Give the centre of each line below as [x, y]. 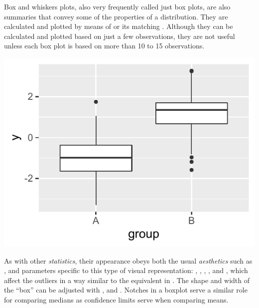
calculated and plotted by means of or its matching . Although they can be [119, 26]
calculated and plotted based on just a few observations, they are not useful [120, 36]
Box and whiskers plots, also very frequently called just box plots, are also [117, 6]
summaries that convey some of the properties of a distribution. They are [116, 16]
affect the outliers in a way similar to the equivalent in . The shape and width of [127, 280]
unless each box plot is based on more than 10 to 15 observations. [104, 46]
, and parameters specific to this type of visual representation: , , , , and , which [126, 270]
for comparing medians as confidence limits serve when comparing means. [116, 299]
